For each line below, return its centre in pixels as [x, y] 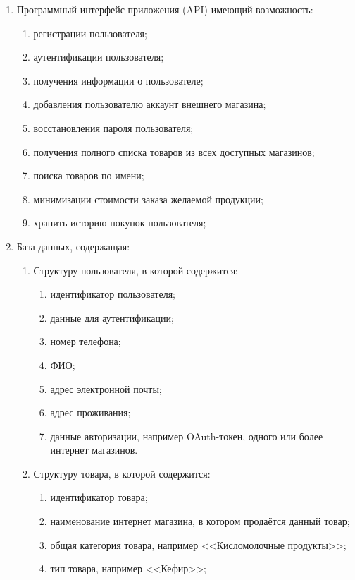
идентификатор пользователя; [113, 294]
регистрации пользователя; [90, 33]
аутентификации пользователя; [99, 57]
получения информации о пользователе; [118, 80]
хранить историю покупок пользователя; [120, 223]
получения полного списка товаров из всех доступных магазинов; [174, 151]
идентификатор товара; [99, 497]
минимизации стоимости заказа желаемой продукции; [148, 199]
